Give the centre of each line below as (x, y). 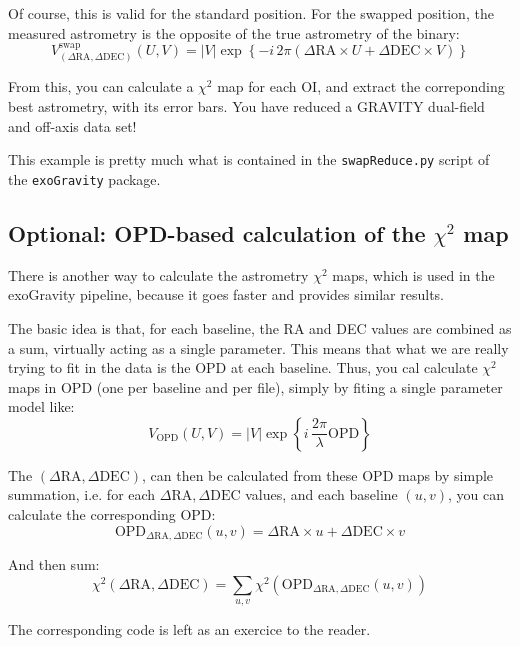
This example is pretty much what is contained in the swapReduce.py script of (249, 159)
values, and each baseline (321, 494)
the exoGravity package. (84, 178)
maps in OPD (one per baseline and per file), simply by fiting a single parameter (255, 386)
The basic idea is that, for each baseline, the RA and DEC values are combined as (260, 327)
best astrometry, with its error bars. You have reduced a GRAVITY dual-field (246, 106)
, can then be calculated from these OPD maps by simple (318, 474)
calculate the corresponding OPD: (112, 514)
